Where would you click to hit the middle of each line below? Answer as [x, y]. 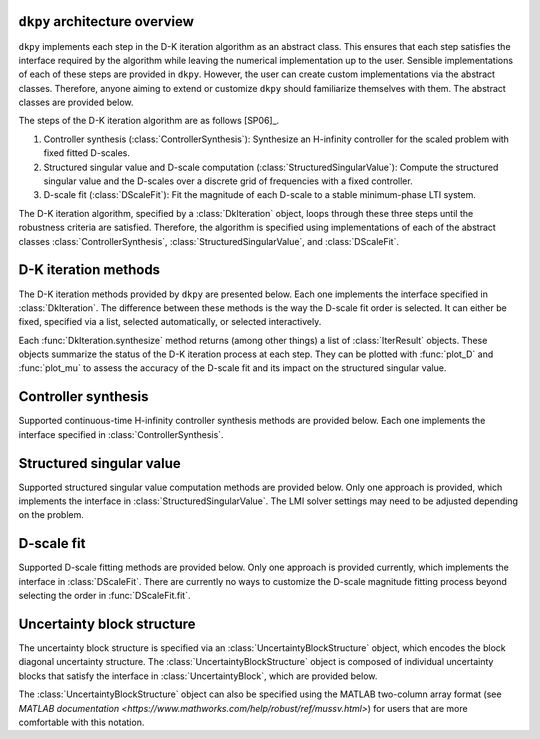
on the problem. [51, 515]
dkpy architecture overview [106, 21]
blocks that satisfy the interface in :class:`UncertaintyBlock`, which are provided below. [198, 676]
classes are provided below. [76, 102]
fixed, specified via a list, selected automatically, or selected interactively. [170, 322]
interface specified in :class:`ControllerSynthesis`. [121, 434]
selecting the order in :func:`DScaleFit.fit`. [104, 596]
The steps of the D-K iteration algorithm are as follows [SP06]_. [149, 121]
